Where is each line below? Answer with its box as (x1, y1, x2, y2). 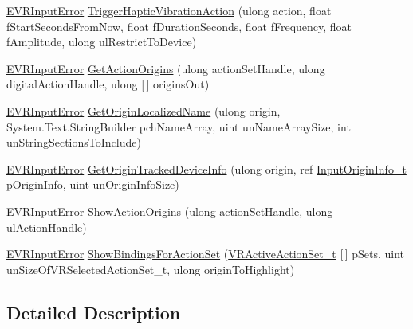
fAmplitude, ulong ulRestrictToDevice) (6, 33, 197, 50)
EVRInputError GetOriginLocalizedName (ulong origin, (6, 102, 281, 119)
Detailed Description (6, 300, 181, 324)
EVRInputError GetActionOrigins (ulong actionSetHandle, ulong (6, 60, 325, 76)
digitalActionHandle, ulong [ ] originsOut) (6, 76, 210, 92)
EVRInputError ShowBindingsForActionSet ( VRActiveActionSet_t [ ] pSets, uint (6, 245, 404, 262)
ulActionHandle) (6, 218, 87, 235)
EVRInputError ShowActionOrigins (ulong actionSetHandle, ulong (6, 202, 333, 219)
